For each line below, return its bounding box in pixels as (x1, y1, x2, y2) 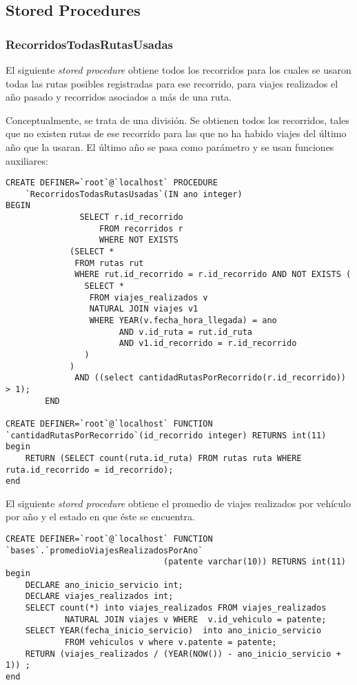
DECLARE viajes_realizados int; (25, 591, 174, 602)
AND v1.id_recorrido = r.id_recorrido (119, 338, 297, 349)
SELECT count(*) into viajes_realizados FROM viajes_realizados (25, 603, 327, 613)
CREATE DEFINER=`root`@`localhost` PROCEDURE (6, 178, 218, 188)
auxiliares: (6, 153, 48, 167)
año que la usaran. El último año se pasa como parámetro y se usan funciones (6, 139, 334, 154)
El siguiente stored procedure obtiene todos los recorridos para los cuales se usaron (6, 63, 351, 76)
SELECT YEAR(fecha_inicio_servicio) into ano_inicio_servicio (25, 626, 322, 636)
